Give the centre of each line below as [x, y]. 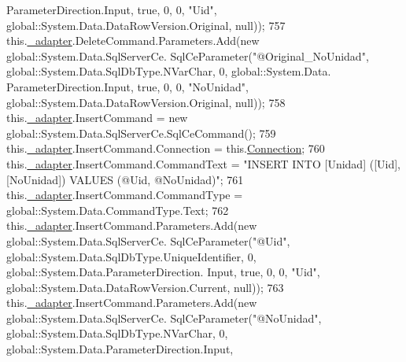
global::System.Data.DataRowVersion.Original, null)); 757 [146, 25]
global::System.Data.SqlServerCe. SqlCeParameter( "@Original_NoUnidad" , [188, 55]
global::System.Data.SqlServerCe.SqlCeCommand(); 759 [141, 133]
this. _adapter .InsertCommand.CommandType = [125, 195]
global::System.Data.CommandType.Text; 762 [118, 210]
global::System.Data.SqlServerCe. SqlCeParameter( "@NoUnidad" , [164, 318]
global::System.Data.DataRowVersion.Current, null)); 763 [145, 287]
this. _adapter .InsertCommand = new [97, 118]
